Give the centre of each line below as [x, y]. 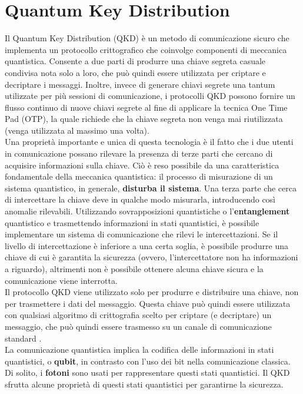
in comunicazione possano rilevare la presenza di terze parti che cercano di [139, 153]
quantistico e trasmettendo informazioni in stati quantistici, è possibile [132, 222]
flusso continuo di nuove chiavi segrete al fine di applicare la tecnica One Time [146, 107]
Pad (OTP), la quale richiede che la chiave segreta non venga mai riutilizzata [144, 119]
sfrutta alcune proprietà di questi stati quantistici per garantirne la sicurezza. [144, 384]
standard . [23, 338]
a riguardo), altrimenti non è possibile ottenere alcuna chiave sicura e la [134, 269]
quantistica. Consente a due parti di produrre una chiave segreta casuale [135, 61]
